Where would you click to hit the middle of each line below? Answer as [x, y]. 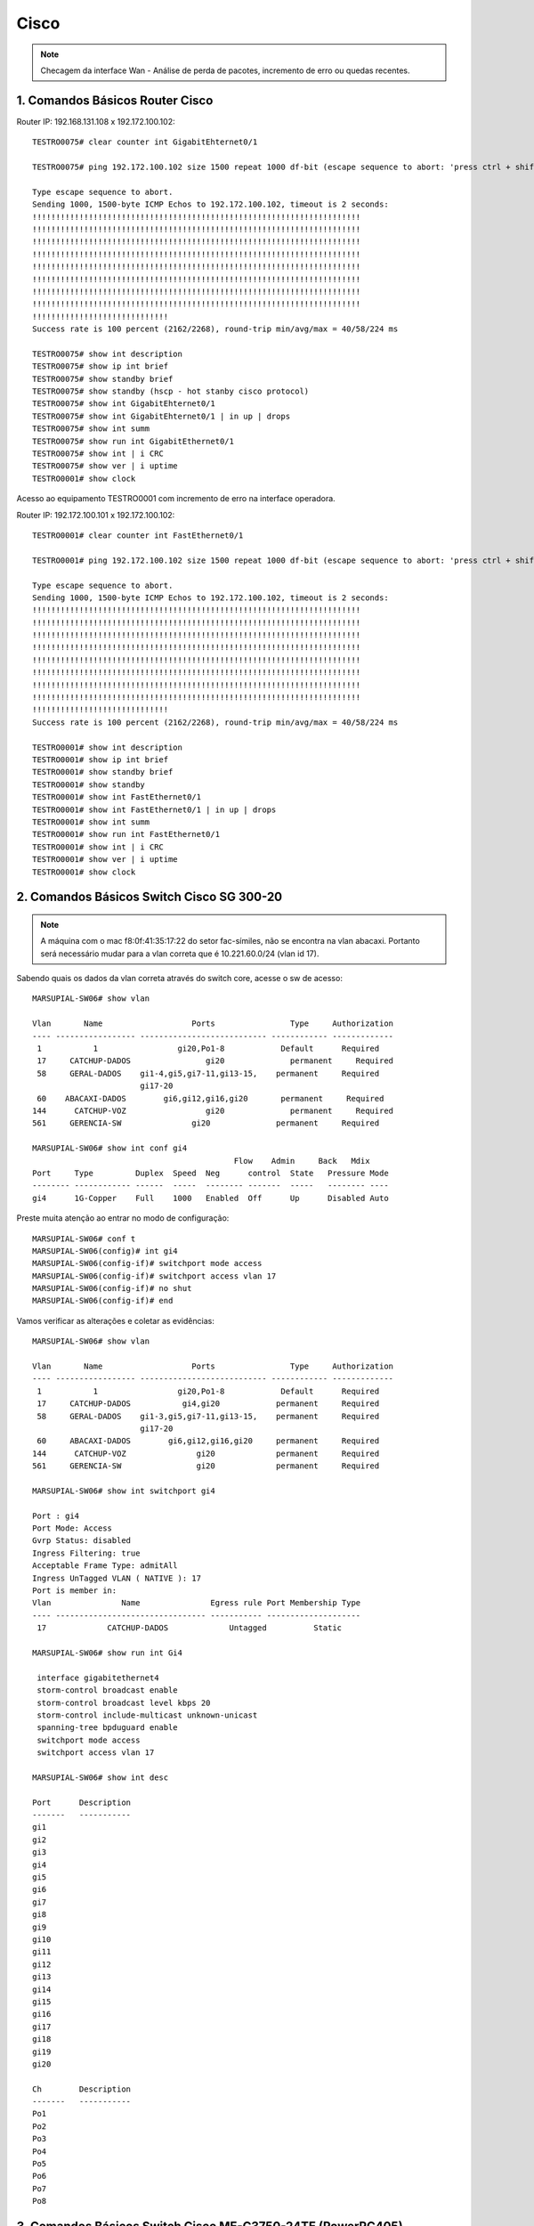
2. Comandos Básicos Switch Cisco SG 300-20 [150, 897]
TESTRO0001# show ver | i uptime [105, 860]
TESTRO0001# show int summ [91, 822]
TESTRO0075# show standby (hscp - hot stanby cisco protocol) [171, 391]
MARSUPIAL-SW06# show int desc [101, 1777]
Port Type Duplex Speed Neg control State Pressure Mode [210, 1173]
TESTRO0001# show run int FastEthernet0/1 [126, 834]
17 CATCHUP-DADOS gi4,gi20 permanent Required [208, 1404]
